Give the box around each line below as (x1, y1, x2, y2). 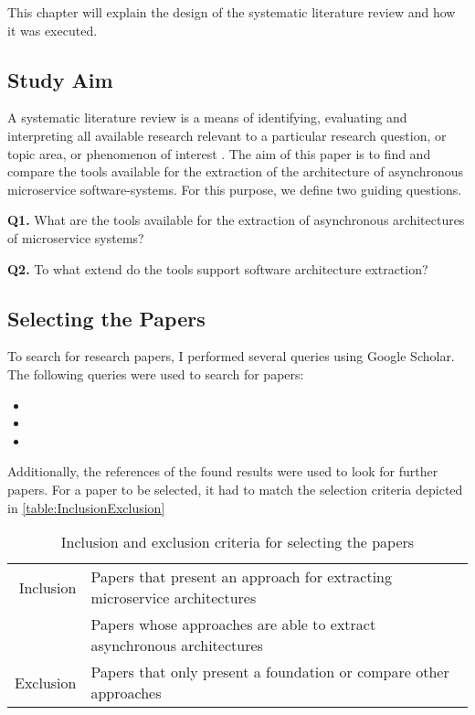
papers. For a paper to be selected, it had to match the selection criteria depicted (7, 479, 463, 498)
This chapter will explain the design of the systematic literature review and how (7, 3, 456, 21)
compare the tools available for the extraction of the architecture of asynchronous (7, 162, 464, 181)
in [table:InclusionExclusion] (7, 497, 165, 517)
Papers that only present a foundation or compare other (90, 661, 449, 683)
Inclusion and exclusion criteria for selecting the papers (60, 531, 415, 553)
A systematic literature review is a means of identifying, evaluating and (7, 108, 407, 127)
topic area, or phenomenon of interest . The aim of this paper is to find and (7, 144, 431, 163)
